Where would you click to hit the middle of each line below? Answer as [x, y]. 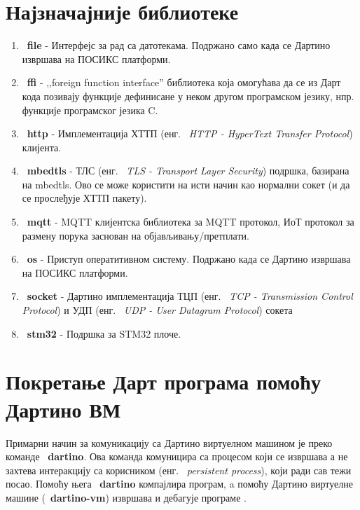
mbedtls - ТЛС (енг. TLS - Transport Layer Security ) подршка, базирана [188, 171]
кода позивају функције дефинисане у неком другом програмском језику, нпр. [188, 96]
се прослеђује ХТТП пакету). [84, 198]
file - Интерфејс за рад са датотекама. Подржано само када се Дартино [179, 45]
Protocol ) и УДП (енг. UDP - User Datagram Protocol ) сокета [157, 310]
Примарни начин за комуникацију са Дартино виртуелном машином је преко [169, 442]
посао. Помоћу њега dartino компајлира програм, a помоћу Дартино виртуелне [179, 484]
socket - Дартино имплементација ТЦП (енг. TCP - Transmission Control [190, 296]
